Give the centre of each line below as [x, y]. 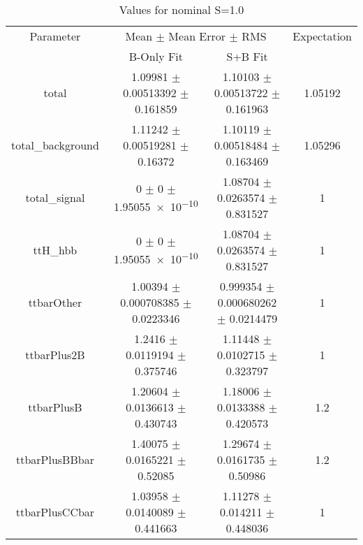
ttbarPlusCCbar [55, 512]
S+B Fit [247, 56]
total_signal [55, 197]
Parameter [55, 36]
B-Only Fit [156, 56]
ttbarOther [55, 302]
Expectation [322, 36]
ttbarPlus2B [55, 355]
